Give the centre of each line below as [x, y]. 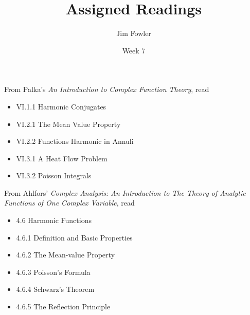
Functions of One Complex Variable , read [69, 203]
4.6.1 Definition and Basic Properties [74, 237]
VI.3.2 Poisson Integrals [54, 175]
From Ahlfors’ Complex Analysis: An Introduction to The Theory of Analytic [125, 192]
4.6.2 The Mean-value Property [66, 255]
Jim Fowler [134, 33]
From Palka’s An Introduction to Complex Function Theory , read [107, 89]
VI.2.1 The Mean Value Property [68, 124]
